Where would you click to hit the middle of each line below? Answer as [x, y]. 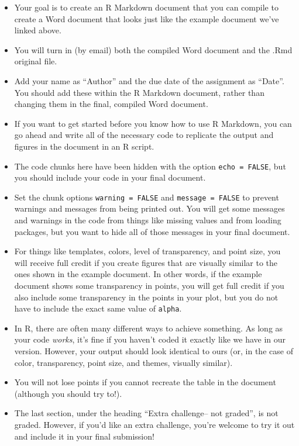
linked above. [38, 30]
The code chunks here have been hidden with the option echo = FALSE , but [150, 166]
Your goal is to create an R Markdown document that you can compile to [146, 7]
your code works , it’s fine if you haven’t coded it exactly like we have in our [150, 339]
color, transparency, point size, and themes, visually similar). [123, 362]
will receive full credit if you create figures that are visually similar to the [146, 262]
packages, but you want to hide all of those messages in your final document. [152, 231]
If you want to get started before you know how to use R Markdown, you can [153, 123]
